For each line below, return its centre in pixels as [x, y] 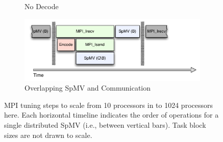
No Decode [42, 6]
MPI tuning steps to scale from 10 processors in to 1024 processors [108, 105]
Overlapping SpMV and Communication [88, 88]
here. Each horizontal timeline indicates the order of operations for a [111, 115]
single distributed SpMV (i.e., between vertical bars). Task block [105, 124]
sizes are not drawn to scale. [48, 135]
